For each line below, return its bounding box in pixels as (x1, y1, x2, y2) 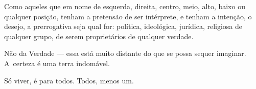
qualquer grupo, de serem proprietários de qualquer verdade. (4, 31, 194, 41)
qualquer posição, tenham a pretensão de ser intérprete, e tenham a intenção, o (4, 11, 252, 21)
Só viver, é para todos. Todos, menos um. (4, 75, 134, 85)
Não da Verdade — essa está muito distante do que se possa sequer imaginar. (4, 48, 246, 58)
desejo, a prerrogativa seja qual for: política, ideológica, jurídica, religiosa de (4, 21, 243, 32)
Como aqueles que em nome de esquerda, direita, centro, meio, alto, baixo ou (4, 1, 245, 11)
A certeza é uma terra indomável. (4, 57, 110, 68)
